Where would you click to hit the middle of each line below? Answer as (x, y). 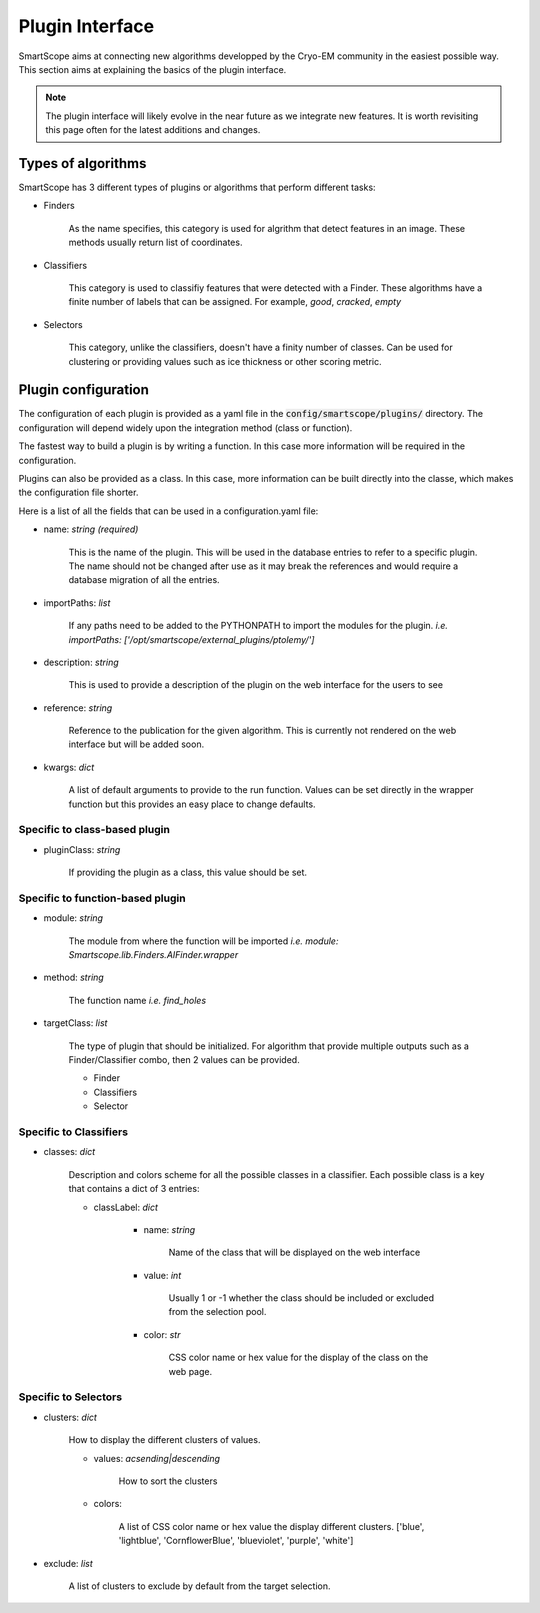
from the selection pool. (217, 1312)
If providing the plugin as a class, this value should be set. (188, 872)
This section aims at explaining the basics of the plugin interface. (152, 69)
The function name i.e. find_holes (137, 1000)
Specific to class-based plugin (94, 830)
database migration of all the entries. (144, 580)
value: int (162, 1275)
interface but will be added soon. (136, 744)
